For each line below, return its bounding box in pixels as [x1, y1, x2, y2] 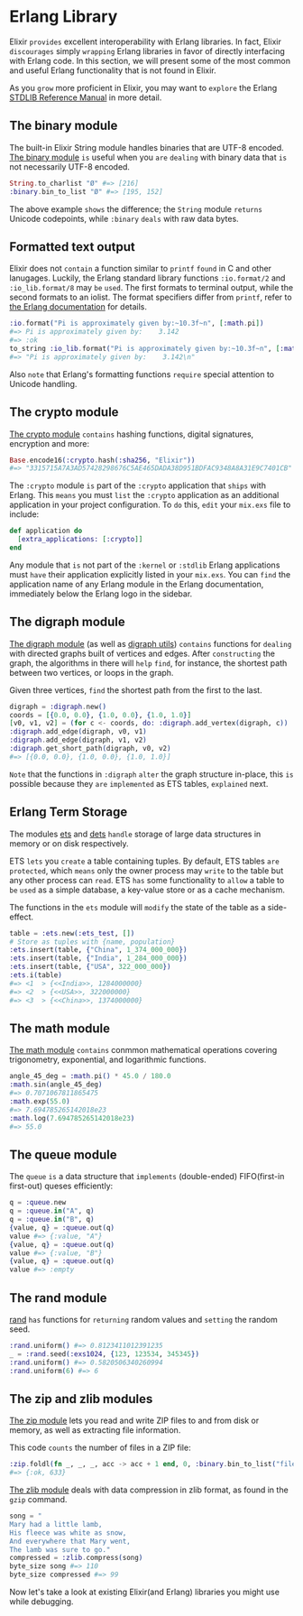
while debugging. [9, 1596, 74, 1607]
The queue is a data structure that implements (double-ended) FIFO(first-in [9, 1171, 285, 1182]
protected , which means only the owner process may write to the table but [9, 864, 284, 876]
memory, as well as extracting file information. [9, 1425, 181, 1436]
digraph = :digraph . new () [9, 702, 106, 711]
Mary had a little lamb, [9, 1519, 103, 1528]
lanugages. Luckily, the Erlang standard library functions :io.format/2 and [9, 272, 286, 283]
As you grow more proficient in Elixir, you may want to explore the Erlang [9, 82, 278, 93]
